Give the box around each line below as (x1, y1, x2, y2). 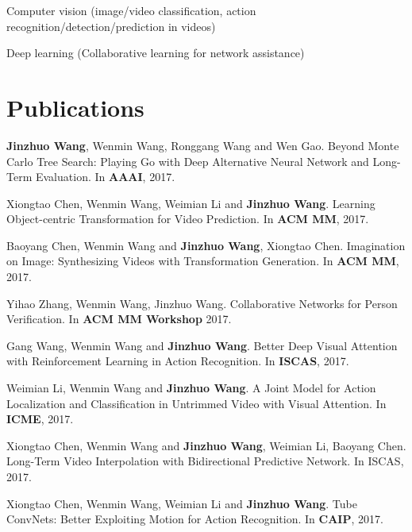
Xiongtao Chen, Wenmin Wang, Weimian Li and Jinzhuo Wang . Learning (6, 195, 375, 211)
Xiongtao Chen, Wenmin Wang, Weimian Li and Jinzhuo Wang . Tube (6, 495, 357, 511)
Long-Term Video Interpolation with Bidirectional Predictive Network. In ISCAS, (6, 453, 404, 469)
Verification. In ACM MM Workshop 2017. (6, 310, 232, 327)
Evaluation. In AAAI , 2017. (35, 168, 175, 185)
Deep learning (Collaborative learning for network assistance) (6, 44, 305, 61)
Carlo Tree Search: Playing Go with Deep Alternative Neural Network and (6, 152, 369, 169)
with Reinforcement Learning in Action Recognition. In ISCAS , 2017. (6, 353, 349, 369)
